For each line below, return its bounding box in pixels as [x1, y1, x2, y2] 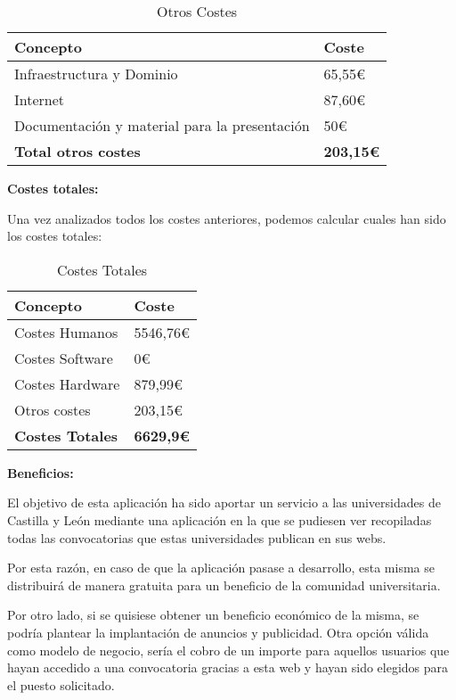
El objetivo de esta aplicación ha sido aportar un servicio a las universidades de [7, 493, 441, 512]
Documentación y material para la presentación [14, 115, 310, 136]
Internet [14, 89, 65, 110]
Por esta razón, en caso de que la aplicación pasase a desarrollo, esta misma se [7, 558, 435, 577]
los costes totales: [7, 226, 102, 245]
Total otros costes [14, 141, 141, 161]
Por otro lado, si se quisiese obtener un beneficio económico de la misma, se [7, 605, 419, 624]
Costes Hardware [14, 373, 120, 394]
